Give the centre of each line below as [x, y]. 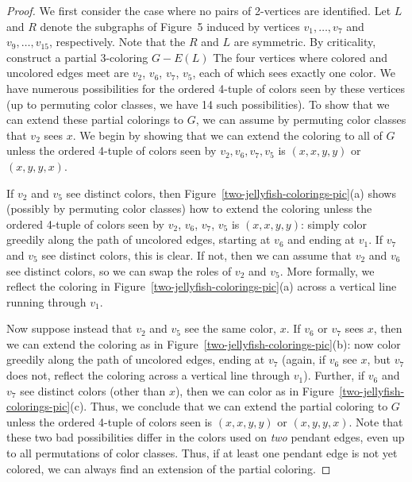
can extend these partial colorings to [95, 120]
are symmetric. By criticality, [305, 42]
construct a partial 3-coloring [77, 57]
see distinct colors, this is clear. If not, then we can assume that [196, 254]
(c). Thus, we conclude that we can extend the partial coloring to [229, 406]
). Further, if [334, 375]
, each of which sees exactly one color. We [294, 73]
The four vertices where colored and [300, 57]
